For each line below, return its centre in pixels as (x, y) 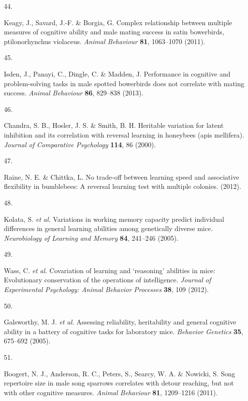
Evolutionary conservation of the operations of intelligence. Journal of (108, 280)
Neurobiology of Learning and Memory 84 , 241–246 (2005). (91, 238)
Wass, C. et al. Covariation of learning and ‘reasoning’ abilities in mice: (110, 270)
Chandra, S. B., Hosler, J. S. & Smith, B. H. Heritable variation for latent (114, 125)
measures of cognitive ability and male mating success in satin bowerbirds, (114, 32)
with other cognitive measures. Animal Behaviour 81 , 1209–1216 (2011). (111, 392)
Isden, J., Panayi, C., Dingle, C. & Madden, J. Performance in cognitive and (117, 73)
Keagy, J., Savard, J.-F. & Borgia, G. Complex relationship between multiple (118, 22)
